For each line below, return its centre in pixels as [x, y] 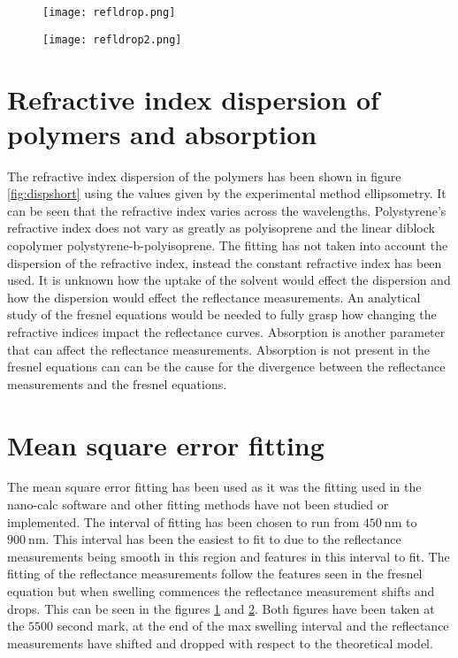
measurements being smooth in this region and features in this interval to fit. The [229, 556]
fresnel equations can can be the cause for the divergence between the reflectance [226, 367]
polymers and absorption [162, 133]
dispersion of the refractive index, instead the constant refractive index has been [225, 262]
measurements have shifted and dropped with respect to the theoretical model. [220, 643]
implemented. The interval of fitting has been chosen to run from [183, 521]
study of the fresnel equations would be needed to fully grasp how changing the [222, 314]
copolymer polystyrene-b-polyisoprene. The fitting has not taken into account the [228, 245]
